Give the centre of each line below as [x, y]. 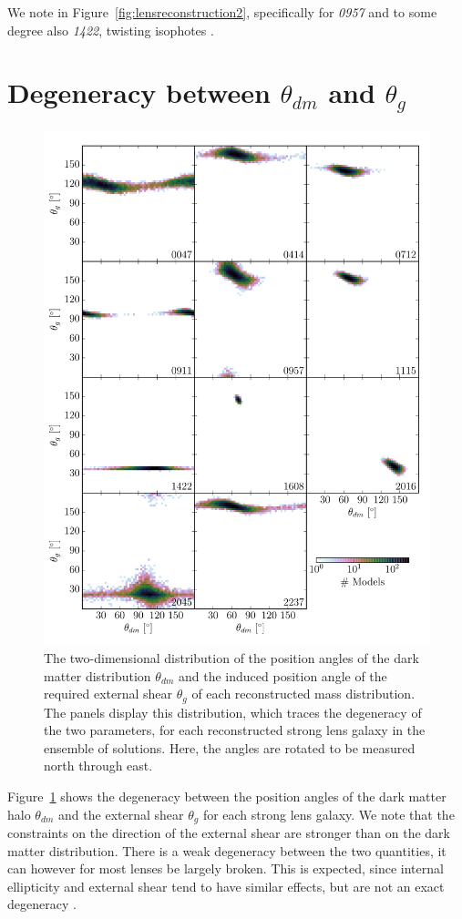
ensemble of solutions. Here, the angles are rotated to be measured [230, 747]
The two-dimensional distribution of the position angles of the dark [231, 657]
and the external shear [121, 814]
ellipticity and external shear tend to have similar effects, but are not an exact [226, 886]
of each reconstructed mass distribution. [303, 694]
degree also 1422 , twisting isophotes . [111, 30]
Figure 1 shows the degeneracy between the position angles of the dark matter [227, 796]
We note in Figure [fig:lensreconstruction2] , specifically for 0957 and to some [222, 12]
